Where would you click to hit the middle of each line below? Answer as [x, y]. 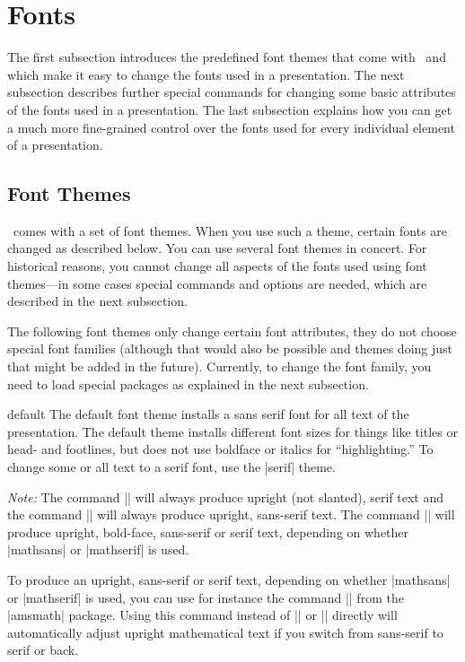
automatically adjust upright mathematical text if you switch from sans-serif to [225, 632]
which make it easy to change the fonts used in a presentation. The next [206, 74]
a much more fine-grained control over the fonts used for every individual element [231, 127]
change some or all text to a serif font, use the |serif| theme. [171, 467]
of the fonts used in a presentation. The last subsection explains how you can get [230, 109]
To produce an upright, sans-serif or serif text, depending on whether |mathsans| [229, 579]
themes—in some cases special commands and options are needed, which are [217, 283]
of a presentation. [55, 145]
